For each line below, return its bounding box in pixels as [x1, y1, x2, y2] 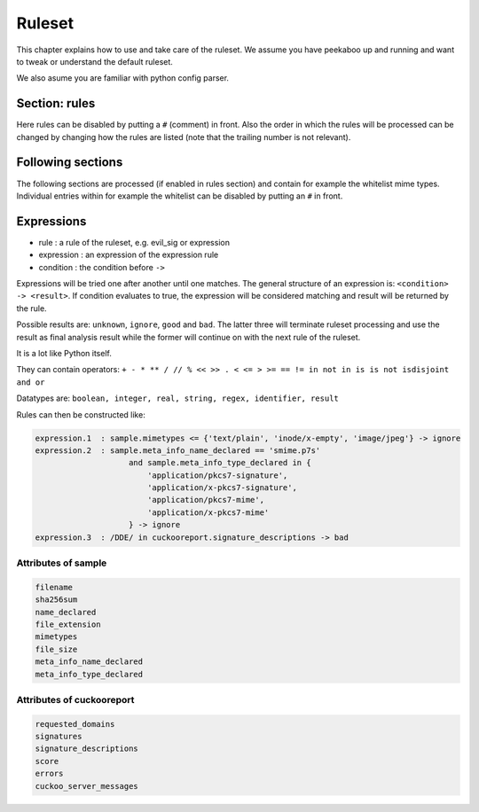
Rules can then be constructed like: [16, 409, 145, 420]
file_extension [35, 619, 101, 629]
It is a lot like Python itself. [16, 347, 113, 358]
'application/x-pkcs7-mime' [146, 507, 270, 518]
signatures [35, 731, 82, 742]
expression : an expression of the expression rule [38, 249, 219, 261]
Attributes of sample [16, 557, 107, 569]
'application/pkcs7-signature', [146, 470, 288, 480]
